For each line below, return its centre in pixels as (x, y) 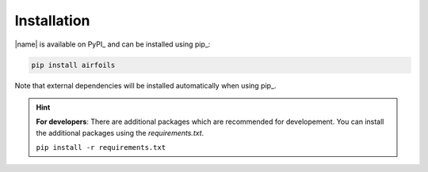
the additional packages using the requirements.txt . (120, 133)
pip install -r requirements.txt (101, 148)
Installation (52, 21)
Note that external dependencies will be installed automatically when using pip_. (145, 85)
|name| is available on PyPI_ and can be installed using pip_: (113, 44)
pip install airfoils (73, 65)
